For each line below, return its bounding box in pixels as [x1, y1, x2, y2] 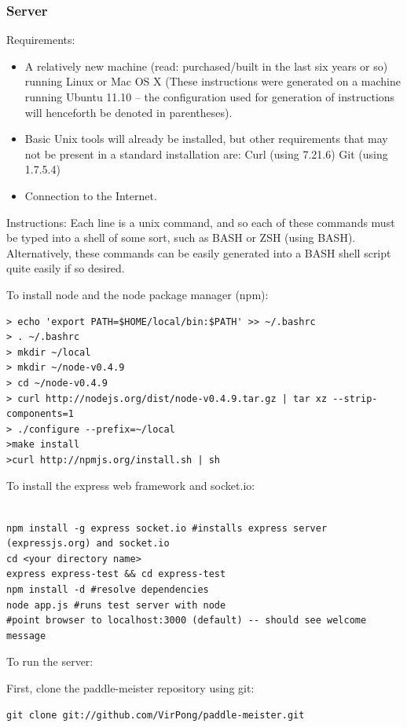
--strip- [332, 393, 378, 404]
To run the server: [6, 653, 93, 670]
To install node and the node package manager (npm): [6, 286, 269, 302]
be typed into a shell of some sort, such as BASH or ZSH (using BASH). [6, 229, 356, 246]
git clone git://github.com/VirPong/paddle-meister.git [6, 709, 305, 721]
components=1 [6, 408, 74, 420]
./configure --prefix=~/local [17, 423, 175, 435]
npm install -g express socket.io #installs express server [6, 522, 328, 534]
